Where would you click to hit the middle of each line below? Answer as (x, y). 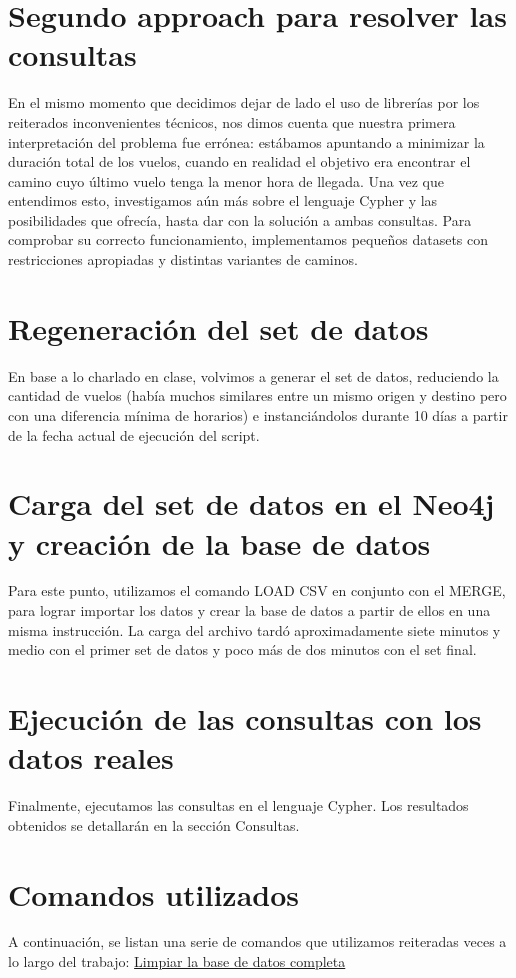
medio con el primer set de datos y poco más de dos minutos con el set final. (242, 649)
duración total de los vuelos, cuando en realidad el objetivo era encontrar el (239, 161)
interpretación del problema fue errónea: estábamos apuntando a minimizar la (246, 141)
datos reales (91, 757)
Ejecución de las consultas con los (245, 718)
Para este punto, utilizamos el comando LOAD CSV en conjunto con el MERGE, (257, 590)
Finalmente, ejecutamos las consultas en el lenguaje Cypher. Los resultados (238, 805)
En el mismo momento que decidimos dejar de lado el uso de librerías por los (244, 102)
